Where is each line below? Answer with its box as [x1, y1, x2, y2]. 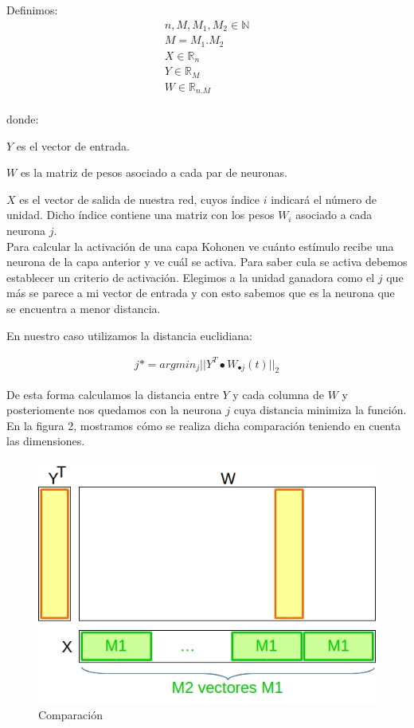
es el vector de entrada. [16, 137, 130, 154]
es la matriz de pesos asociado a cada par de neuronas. [20, 164, 287, 181]
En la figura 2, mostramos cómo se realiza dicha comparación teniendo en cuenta [6, 417, 401, 433]
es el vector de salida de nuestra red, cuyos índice [19, 190, 260, 207]
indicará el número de [271, 190, 377, 207]
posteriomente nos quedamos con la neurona [6, 401, 222, 418]
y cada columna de [232, 386, 325, 402]
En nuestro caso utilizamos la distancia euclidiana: [6, 327, 252, 343]
